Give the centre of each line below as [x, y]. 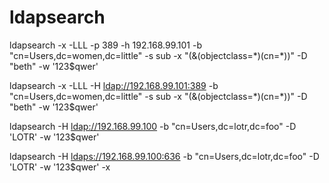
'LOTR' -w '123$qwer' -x [60, 167]
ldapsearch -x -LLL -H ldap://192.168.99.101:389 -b [114, 85]
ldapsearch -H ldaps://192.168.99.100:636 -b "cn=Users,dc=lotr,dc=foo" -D [164, 156]
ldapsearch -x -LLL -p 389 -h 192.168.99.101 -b [105, 45]
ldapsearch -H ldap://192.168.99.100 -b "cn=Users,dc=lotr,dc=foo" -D [153, 126]
